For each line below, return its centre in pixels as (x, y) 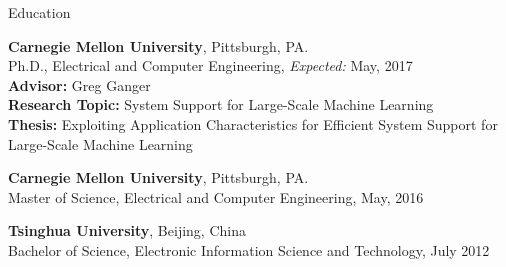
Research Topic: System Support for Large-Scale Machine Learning (221, 104)
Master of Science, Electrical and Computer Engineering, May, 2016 (216, 196)
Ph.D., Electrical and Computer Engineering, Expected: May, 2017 (210, 65)
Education (39, 12)
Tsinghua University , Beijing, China (127, 230)
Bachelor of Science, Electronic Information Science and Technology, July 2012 (249, 249)
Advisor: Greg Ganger (79, 84)
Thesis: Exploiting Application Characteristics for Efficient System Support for (253, 123)
